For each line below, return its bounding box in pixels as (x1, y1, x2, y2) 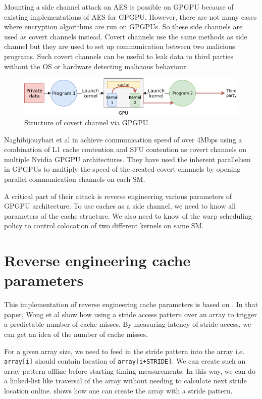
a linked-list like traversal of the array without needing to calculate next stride (4, 375, 247, 386)
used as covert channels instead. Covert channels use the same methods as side (4, 31, 247, 41)
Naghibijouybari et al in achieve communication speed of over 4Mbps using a (4, 134, 242, 144)
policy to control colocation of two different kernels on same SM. (4, 220, 204, 231)
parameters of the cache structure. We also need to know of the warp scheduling (4, 210, 252, 221)
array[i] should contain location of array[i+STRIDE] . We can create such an (4, 356, 246, 366)
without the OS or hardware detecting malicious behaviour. (4, 61, 188, 71)
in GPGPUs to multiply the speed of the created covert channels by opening (4, 164, 241, 174)
